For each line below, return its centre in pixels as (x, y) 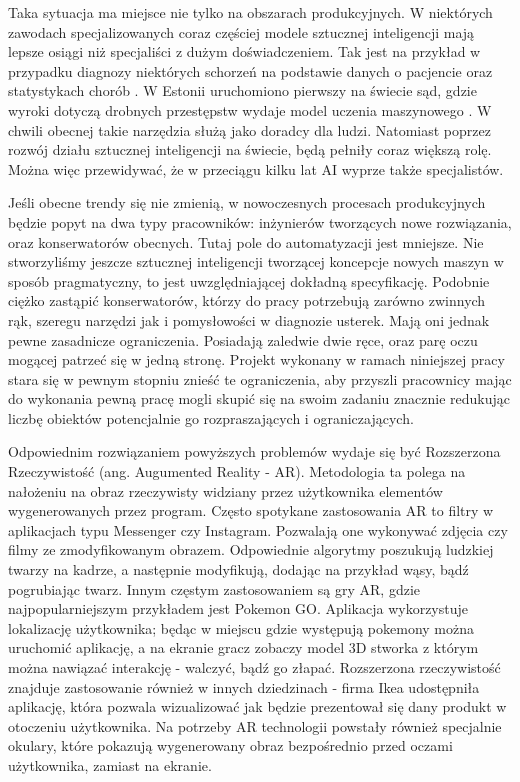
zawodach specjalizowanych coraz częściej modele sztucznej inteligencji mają (241, 31)
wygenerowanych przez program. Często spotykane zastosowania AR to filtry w (251, 510)
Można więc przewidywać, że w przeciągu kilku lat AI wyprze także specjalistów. (256, 168)
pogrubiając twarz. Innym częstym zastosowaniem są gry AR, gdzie (214, 588)
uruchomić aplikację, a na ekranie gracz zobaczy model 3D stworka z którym (243, 647)
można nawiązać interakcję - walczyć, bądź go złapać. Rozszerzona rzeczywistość (254, 667)
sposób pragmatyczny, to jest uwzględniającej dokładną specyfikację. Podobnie (249, 280)
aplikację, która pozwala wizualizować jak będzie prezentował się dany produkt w (257, 706)
